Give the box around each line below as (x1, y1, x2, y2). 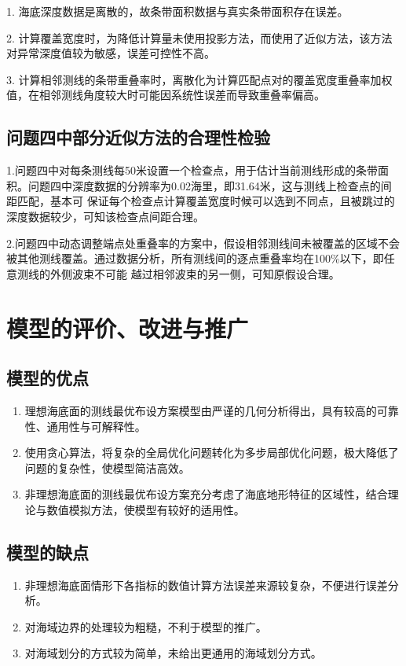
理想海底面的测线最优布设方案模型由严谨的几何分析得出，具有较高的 (24, 402, 377, 418)
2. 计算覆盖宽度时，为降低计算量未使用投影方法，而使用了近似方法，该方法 (6, 29, 393, 46)
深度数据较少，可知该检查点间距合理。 (6, 208, 204, 224)
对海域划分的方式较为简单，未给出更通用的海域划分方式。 (24, 645, 322, 661)
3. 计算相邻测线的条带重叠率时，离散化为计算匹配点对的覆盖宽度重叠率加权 (6, 71, 393, 87)
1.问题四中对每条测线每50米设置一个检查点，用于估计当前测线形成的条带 (6, 162, 378, 178)
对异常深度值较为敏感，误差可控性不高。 (6, 45, 215, 61)
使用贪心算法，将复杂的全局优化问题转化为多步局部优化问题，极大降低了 (24, 444, 399, 461)
